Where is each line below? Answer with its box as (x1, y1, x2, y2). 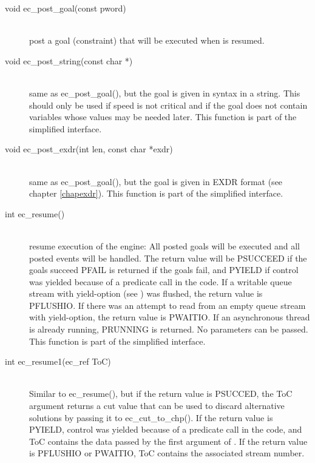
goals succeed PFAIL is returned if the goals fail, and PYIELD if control (29, 263, 299, 276)
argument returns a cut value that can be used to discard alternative (29, 399, 285, 412)
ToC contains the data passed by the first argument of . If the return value (29, 434, 308, 447)
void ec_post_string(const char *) (5, 54, 133, 67)
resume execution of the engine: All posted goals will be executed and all (29, 239, 300, 252)
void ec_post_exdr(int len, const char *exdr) (5, 143, 173, 155)
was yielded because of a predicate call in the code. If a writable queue (29, 275, 292, 288)
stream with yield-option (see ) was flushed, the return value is (29, 287, 263, 300)
